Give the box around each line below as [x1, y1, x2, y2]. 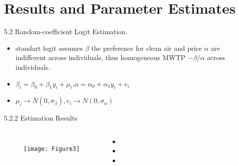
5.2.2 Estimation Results [4, 113, 77, 123]
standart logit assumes [15, 42, 83, 53]
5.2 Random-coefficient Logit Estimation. [4, 26, 127, 37]
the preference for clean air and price [91, 42, 202, 53]
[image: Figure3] [24, 145, 80, 152]
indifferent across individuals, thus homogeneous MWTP [15, 52, 186, 62]
